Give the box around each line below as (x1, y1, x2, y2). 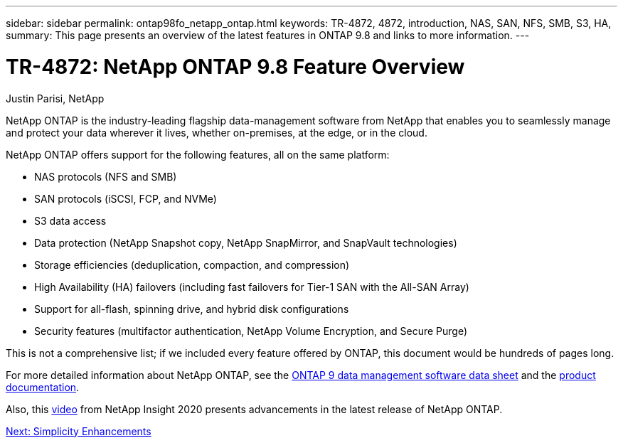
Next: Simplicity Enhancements (6, 425, 151, 437)
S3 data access (34, 214, 107, 227)
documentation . (6, 380, 80, 393)
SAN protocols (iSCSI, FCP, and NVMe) (34, 192, 217, 205)
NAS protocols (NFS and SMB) (34, 170, 177, 183)
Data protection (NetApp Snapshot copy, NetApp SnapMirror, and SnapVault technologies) (34, 236, 457, 249)
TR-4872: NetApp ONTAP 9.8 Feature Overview (6, 54, 465, 79)
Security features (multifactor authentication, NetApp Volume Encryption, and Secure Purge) (34, 324, 468, 337)
